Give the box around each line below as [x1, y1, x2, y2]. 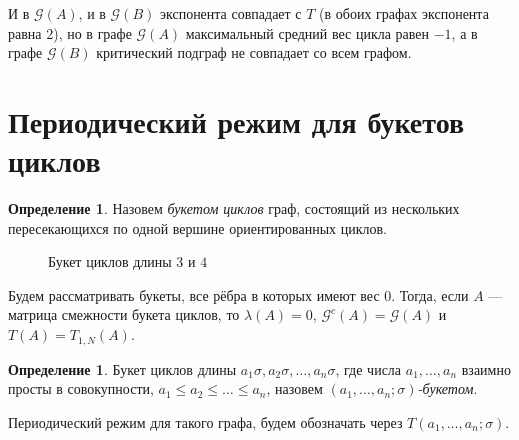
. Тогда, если [391, 284, 469, 305]
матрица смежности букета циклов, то [8, 304, 240, 325]
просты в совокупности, [8, 378, 154, 399]
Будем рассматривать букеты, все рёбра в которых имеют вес [8, 284, 380, 305]
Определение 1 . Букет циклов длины [8, 358, 237, 379]
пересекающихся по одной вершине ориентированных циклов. [8, 217, 387, 238]
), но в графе [53, 22, 132, 43]
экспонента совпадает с [159, 3, 302, 23]
